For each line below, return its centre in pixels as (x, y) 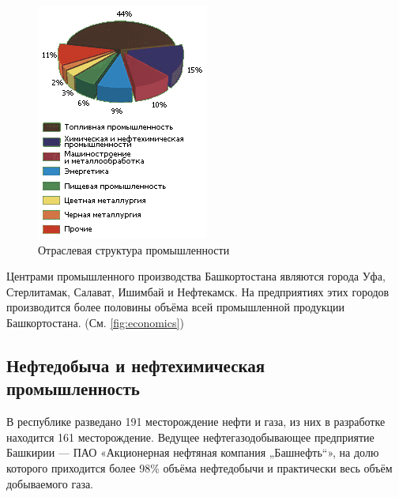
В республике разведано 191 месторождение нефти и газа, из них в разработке (196, 422)
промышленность (73, 388)
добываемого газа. (50, 483)
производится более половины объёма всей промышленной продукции (176, 307)
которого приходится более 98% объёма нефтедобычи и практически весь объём (199, 467)
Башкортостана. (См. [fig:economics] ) (95, 322)
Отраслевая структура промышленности (134, 249)
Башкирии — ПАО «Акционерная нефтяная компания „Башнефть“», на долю (193, 452)
